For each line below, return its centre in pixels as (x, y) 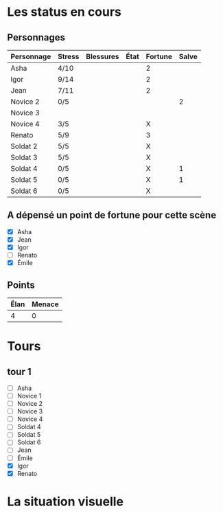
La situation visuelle (66, 501)
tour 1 (20, 372)
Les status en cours (64, 12)
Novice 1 (29, 396)
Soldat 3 (24, 157)
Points (21, 285)
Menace (45, 304)
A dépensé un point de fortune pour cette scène (112, 215)
